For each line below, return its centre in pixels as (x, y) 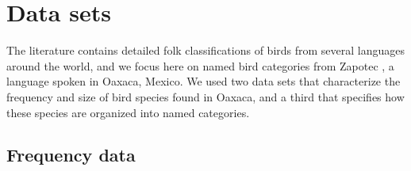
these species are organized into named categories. (128, 112)
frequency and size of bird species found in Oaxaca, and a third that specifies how (205, 96)
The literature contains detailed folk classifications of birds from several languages (206, 50)
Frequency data (71, 155)
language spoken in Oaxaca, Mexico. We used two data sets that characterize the (204, 81)
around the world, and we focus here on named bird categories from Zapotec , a (200, 65)
